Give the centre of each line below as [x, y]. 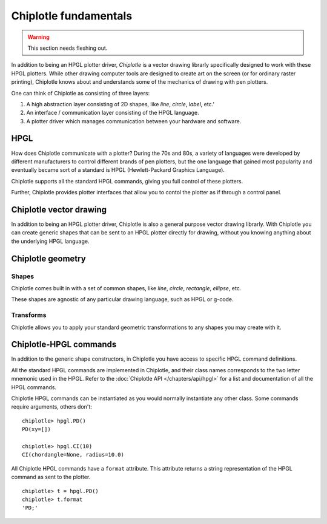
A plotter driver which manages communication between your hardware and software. [134, 121]
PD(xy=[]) [36, 429]
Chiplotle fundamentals [72, 16]
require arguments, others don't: [51, 407]
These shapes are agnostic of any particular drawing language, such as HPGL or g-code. [122, 299]
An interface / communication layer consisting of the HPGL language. [113, 113]
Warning [38, 37]
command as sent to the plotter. [51, 477]
